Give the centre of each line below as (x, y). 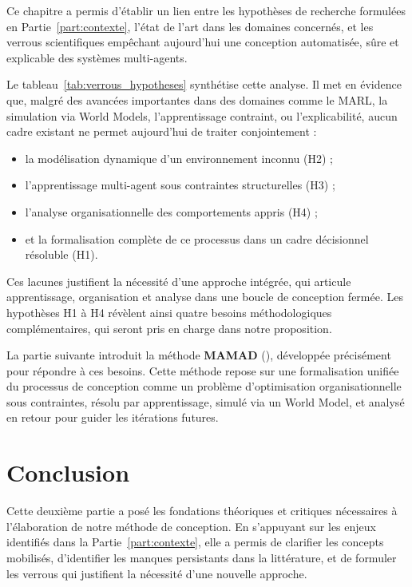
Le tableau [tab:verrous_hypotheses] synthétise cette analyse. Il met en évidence (204, 84)
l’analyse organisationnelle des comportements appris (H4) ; (171, 211)
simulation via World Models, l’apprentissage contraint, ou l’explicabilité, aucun (202, 115)
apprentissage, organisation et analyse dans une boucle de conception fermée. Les (205, 297)
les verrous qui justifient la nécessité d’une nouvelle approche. (157, 573)
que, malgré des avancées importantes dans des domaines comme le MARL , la (197, 99)
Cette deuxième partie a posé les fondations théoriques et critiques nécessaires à (202, 511)
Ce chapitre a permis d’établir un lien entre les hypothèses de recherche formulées (206, 10)
